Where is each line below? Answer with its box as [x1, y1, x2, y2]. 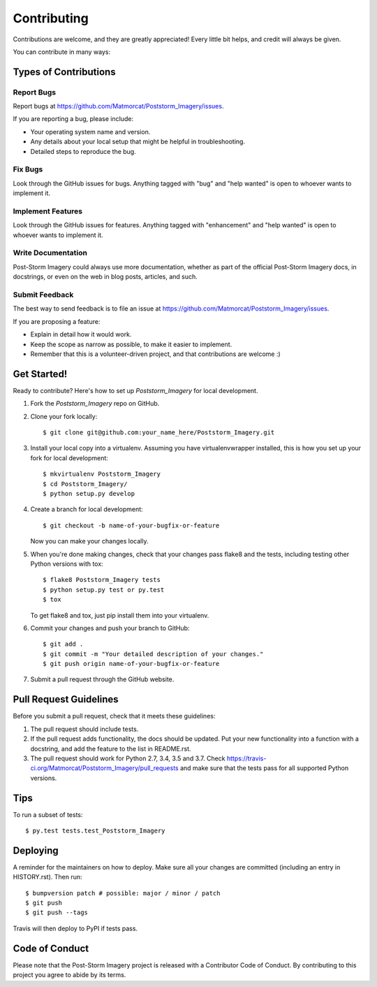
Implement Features [13, 206, 83, 216]
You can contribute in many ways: [13, 48, 111, 56]
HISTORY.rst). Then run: [13, 873, 82, 881]
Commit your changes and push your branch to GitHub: [30, 623, 190, 632]
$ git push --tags [25, 909, 89, 916]
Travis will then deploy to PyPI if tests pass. [13, 924, 138, 932]
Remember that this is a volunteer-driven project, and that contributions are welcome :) [30, 350, 281, 358]
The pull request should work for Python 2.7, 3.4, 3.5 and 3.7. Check [30, 754, 226, 762]
